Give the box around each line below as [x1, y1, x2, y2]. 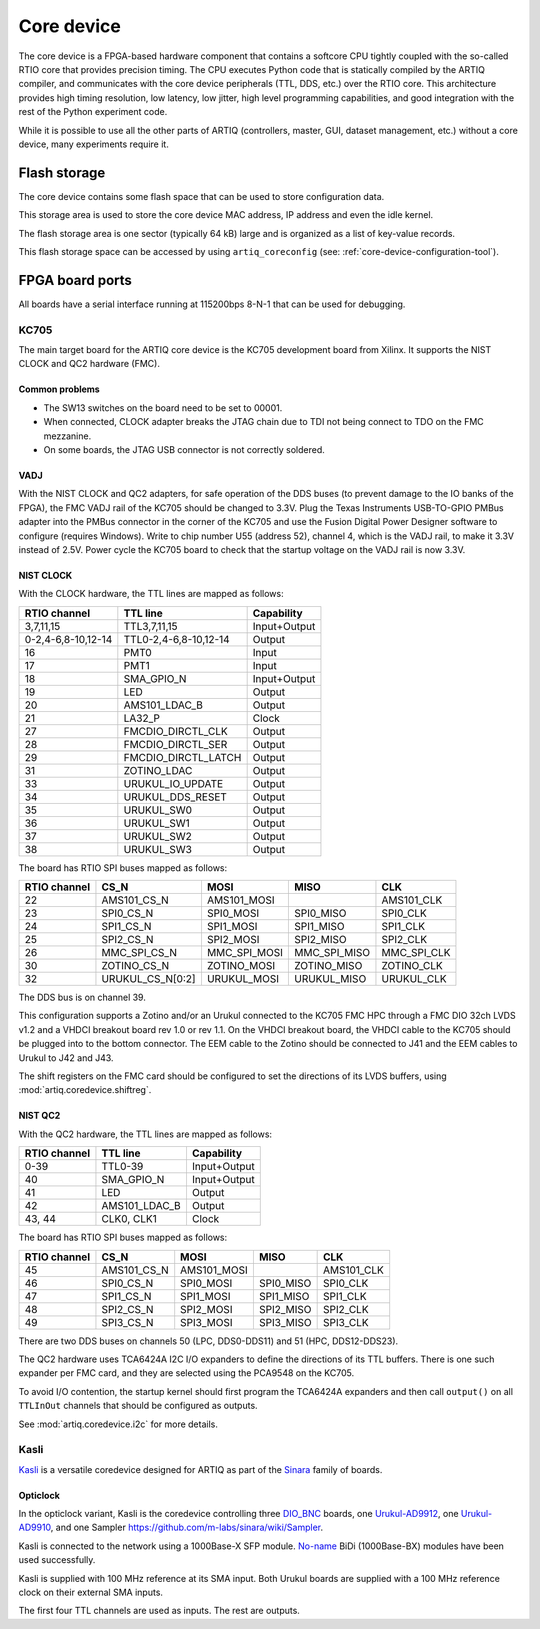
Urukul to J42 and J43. [18, 1051, 114, 1064]
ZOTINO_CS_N [101, 959, 170, 973]
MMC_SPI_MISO [293, 946, 371, 960]
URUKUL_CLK [381, 972, 447, 986]
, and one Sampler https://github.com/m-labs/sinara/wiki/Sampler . [50, 1521, 324, 1534]
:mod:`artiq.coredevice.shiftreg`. [18, 1084, 152, 1096]
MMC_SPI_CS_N [101, 946, 177, 960]
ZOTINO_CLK [381, 959, 444, 973]
